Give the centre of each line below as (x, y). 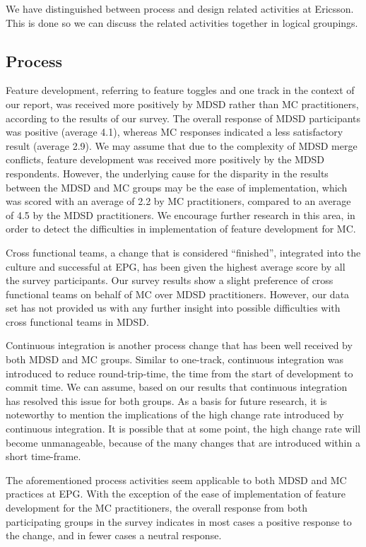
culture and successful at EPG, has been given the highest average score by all (176, 266)
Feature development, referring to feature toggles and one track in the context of (180, 90)
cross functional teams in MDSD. (77, 321)
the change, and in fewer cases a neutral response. (114, 535)
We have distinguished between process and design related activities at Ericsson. (180, 8)
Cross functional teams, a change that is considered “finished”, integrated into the (183, 252)
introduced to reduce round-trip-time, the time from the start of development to (179, 373)
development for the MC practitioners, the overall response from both (157, 508)
